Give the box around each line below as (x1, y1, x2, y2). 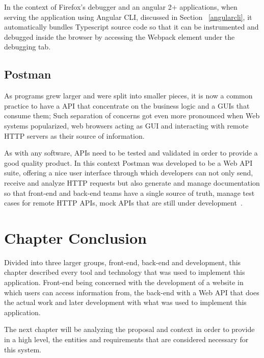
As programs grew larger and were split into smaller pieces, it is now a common (4, 90, 253, 101)
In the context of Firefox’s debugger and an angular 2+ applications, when (4, 2, 237, 12)
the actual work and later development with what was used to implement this (4, 297, 247, 308)
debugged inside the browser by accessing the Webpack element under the (4, 31, 235, 42)
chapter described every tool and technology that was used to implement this (4, 267, 245, 277)
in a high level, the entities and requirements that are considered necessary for (4, 334, 249, 344)
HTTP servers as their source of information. (4, 130, 145, 141)
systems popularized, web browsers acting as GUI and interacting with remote (4, 120, 249, 131)
